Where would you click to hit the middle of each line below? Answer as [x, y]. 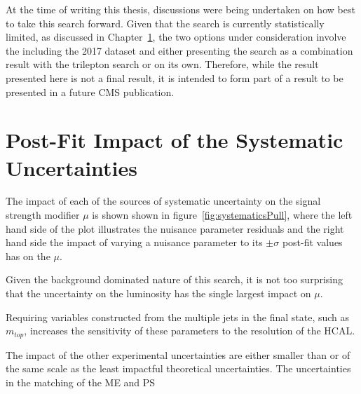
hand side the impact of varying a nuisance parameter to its [134, 242]
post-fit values [312, 242]
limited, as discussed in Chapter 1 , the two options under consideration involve [176, 37]
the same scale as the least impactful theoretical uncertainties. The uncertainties [178, 368]
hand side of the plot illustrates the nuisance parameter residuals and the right [175, 228]
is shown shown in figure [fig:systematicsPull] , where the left [222, 215]
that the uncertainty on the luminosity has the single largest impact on [158, 293]
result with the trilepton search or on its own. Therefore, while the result [162, 64]
